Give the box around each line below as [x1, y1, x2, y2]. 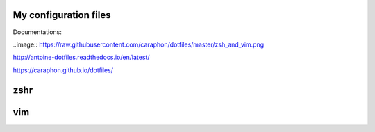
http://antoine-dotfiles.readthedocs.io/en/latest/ [12, 53, 150, 62]
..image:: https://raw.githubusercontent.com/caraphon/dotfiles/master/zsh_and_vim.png [12, 40, 265, 49]
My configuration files [12, 9, 111, 21]
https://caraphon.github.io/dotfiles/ [12, 66, 114, 74]
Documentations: [12, 28, 62, 36]
